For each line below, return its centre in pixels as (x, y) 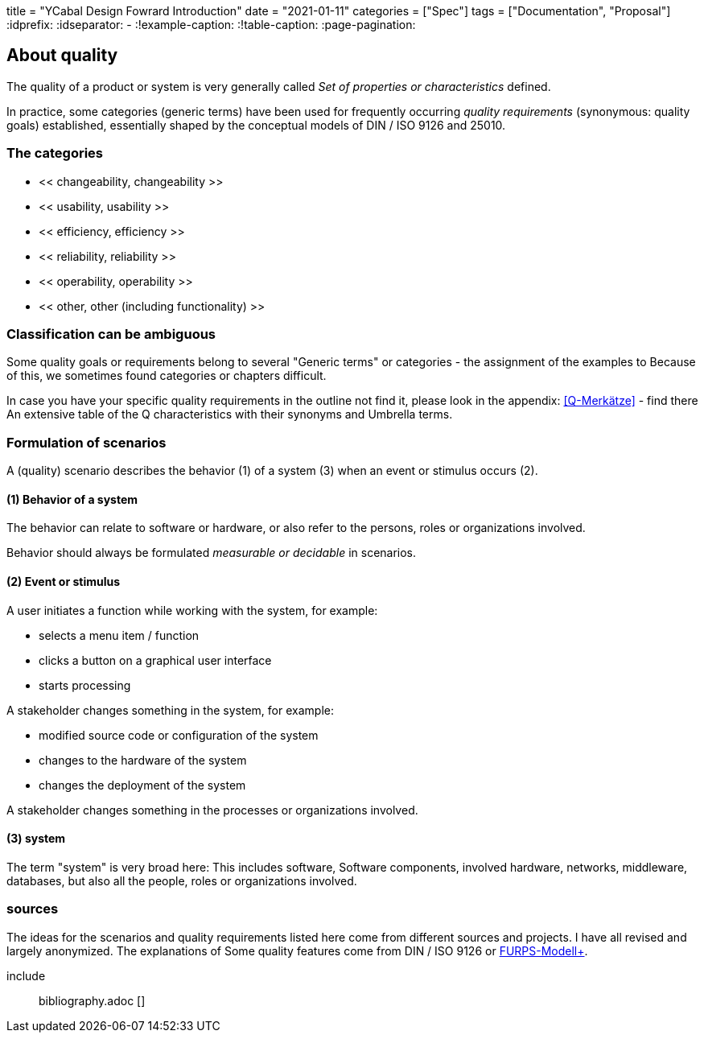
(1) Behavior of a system (72, 499)
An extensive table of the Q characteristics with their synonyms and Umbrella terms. (230, 414)
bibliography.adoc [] (92, 1000)
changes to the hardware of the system (143, 760)
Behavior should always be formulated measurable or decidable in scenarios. (212, 553)
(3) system (36, 839)
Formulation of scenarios (86, 442)
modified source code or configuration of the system (179, 735)
